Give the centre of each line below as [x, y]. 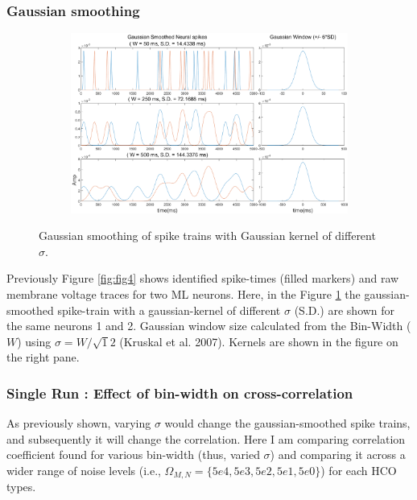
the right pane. [43, 357]
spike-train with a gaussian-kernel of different [169, 310]
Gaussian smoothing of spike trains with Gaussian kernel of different [207, 236]
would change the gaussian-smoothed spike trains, [287, 423]
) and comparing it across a [338, 455]
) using [34, 341]
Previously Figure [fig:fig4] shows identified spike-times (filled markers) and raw [203, 278]
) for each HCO [359, 470]
